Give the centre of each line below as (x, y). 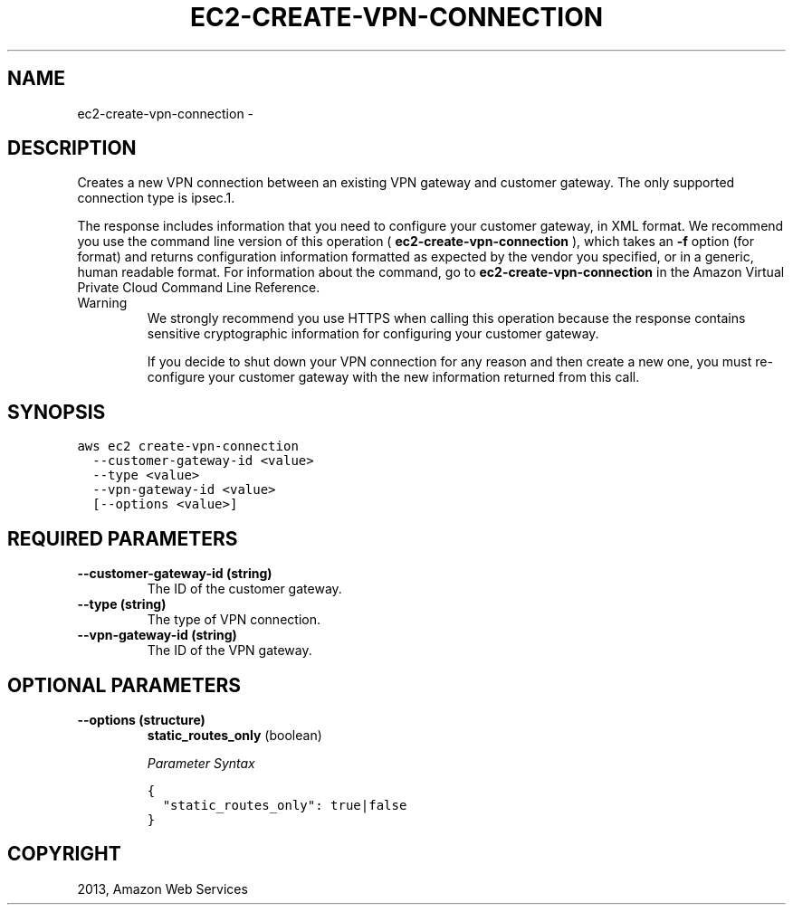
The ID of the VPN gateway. (229, 651)
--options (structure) (141, 719)
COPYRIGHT (64, 854)
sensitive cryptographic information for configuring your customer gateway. (373, 334)
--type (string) (122, 604)
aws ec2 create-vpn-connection (188, 446)
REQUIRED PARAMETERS (123, 538)
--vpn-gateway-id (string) (157, 635)
